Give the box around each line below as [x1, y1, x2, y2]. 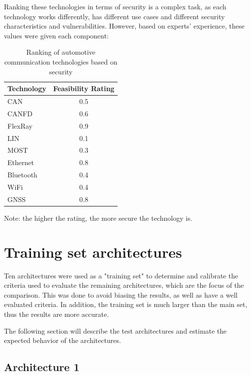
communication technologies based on [4, 56, 118, 67]
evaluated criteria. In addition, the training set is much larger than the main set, [4, 299, 248, 309]
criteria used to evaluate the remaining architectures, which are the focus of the [4, 280, 244, 290]
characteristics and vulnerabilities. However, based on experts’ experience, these [4, 21, 245, 31]
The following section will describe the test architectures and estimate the [4, 325, 227, 336]
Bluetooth [7, 170, 37, 180]
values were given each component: [4, 30, 109, 40]
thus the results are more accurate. [4, 308, 109, 319]
